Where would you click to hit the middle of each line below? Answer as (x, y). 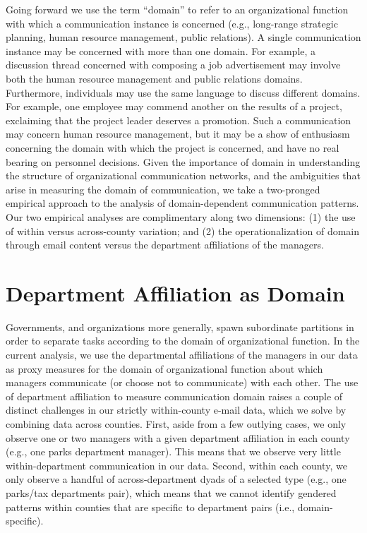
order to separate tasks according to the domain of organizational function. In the (183, 341)
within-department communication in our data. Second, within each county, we (176, 465)
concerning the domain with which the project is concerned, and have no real (173, 147)
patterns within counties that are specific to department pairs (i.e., (150, 507)
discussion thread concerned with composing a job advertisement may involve (173, 65)
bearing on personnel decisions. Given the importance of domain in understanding (183, 161)
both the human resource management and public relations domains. (154, 78)
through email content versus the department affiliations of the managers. (165, 245)
